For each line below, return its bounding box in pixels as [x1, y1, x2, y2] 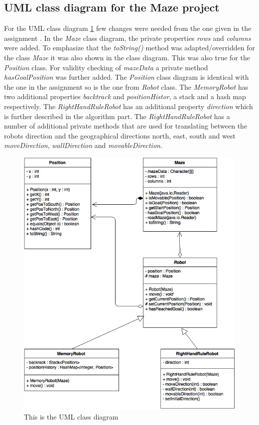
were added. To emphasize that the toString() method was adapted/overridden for [4, 42, 255, 53]
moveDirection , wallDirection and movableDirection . [4, 140, 162, 150]
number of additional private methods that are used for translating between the [4, 121, 248, 131]
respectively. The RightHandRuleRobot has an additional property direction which [4, 101, 253, 111]
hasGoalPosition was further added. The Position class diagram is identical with [4, 72, 249, 82]
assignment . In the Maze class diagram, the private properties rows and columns [4, 32, 251, 43]
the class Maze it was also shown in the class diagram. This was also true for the [4, 52, 250, 62]
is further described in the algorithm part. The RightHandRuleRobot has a [4, 111, 230, 121]
